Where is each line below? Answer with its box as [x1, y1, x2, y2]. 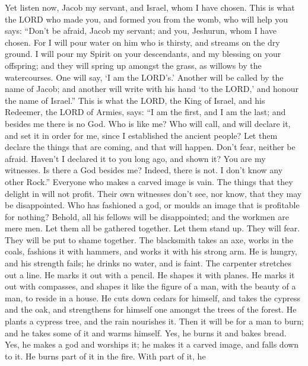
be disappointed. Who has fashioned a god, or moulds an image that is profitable [5, 199, 300, 211]
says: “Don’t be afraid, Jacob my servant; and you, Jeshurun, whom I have [5, 24, 277, 37]
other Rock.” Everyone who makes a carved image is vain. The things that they [5, 175, 293, 187]
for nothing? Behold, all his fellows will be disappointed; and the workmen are [5, 210, 289, 222]
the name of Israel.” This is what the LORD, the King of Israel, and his [5, 94, 265, 106]
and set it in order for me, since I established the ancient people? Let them [5, 129, 278, 141]
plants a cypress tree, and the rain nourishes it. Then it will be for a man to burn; [5, 315, 304, 327]
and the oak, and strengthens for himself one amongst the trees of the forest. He [5, 303, 297, 316]
